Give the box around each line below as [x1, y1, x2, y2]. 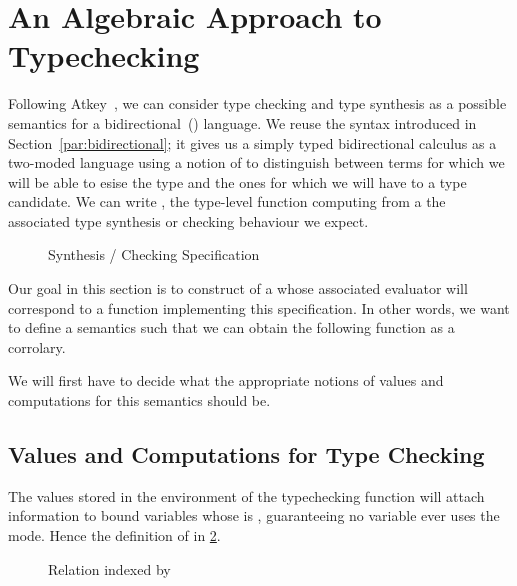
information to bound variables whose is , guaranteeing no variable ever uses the [8, 505, 500, 526]
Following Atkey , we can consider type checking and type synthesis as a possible [8, 93, 507, 114]
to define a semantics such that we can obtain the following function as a [8, 317, 455, 338]
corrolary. [8, 336, 66, 357]
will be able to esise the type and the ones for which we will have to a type [8, 171, 467, 192]
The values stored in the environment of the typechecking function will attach [8, 485, 485, 506]
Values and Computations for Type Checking [8, 439, 485, 470]
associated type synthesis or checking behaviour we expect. [8, 210, 369, 231]
